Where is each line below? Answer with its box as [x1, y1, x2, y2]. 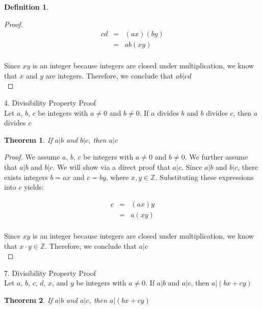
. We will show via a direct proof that [53, 162, 170, 172]
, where [106, 171, 129, 182]
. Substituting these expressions [155, 171, 254, 182]
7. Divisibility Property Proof [4, 267, 96, 278]
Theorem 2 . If [4, 294, 53, 305]
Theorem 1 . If [4, 134, 53, 145]
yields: [24, 182, 44, 192]
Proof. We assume [4, 151, 60, 162]
